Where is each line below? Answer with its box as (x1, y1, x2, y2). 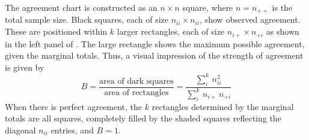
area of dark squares (99, 77, 174, 86)
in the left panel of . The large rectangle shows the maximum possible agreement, (5, 37, 305, 50)
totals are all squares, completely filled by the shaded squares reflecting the (5, 112, 281, 124)
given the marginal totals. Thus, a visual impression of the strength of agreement (5, 49, 304, 62)
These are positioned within (5, 25, 108, 38)
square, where (182, 1, 233, 13)
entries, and (50, 123, 94, 136)
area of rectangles (104, 88, 169, 97)
